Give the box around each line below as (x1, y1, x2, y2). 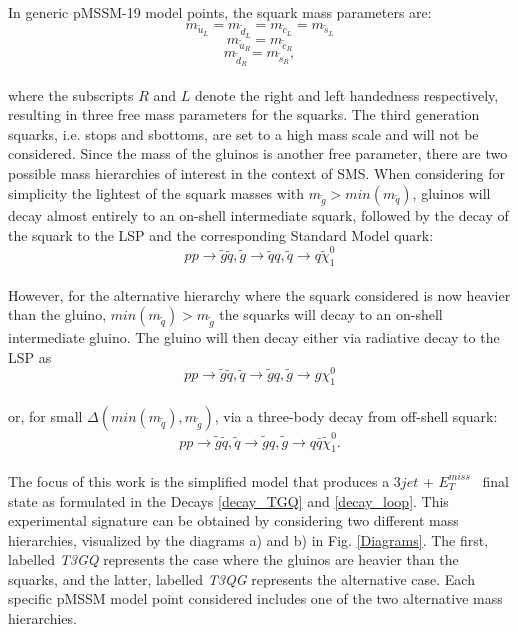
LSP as (8, 346, 52, 367)
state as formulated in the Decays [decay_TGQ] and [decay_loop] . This (8, 490, 449, 511)
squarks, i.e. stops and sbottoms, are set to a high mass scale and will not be (8, 123, 479, 144)
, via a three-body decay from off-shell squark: (214, 405, 498, 426)
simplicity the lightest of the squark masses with (8, 182, 305, 203)
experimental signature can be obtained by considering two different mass (8, 510, 459, 531)
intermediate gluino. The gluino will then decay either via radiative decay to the (8, 327, 500, 348)
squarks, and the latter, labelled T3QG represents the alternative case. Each (8, 568, 475, 589)
